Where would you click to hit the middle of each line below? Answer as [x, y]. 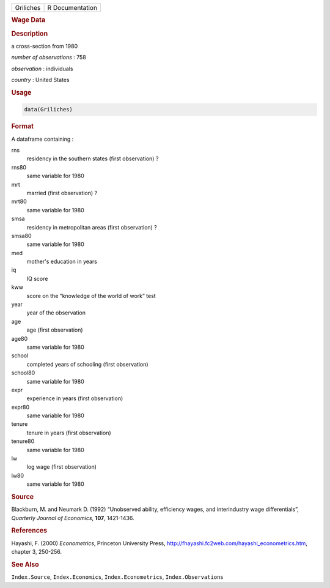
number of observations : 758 [49, 58]
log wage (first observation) [62, 467]
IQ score [37, 278]
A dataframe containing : [42, 139]
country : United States [40, 80]
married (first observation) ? [62, 193]
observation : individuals [42, 69]
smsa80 [21, 236]
